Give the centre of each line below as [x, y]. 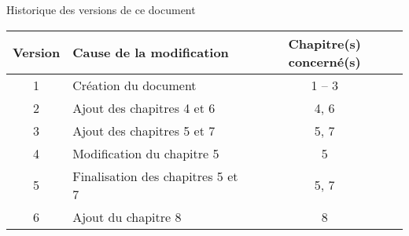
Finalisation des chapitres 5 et [155, 176]
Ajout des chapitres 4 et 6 [144, 107]
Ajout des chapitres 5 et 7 [144, 130]
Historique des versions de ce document [101, 9]
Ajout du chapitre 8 [127, 216]
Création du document [134, 85]
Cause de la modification [151, 53]
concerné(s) [324, 61]
